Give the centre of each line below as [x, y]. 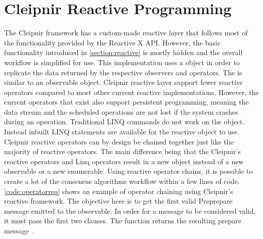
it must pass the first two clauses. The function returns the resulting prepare [123, 221]
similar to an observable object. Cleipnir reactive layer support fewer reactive [124, 82]
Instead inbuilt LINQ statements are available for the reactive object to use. [122, 132]
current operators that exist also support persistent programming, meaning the [126, 102]
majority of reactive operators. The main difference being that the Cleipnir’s [122, 151]
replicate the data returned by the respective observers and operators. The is [123, 72]
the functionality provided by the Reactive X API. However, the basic [112, 42]
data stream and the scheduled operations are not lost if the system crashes [121, 111]
